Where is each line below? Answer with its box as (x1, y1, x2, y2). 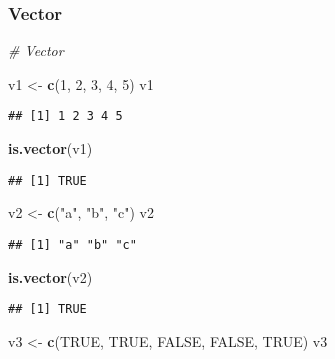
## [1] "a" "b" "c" (8, 237, 137, 252)
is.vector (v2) (8, 266, 93, 287)
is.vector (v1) (8, 138, 93, 159)
